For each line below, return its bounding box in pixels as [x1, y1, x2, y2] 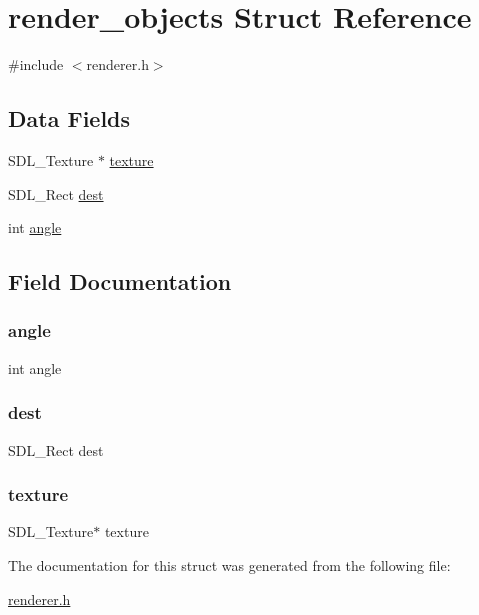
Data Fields [8, 103, 131, 134]
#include [8, 54, 64, 75]
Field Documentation [8, 266, 232, 297]
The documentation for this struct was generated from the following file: [8, 554, 451, 575]
